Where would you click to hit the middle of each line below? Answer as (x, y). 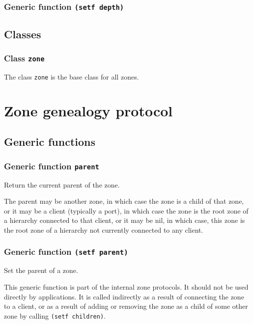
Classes (23, 34)
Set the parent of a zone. (41, 270)
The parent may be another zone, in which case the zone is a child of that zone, (124, 201)
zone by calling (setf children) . (55, 315)
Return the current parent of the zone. (62, 184)
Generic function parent (52, 166)
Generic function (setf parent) (66, 252)
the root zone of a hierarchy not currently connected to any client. (104, 229)
